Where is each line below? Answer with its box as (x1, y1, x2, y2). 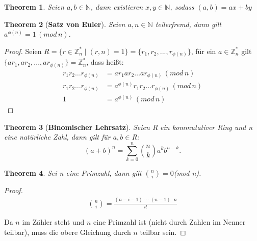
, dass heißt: (86, 57, 124, 67)
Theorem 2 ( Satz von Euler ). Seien (4, 18, 125, 29)
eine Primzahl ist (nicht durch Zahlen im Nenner (93, 217, 246, 227)
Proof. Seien (4, 45, 42, 56)
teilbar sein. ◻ (140, 226, 186, 237)
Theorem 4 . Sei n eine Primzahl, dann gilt (4, 167, 142, 178)
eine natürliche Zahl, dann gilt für (4, 131, 111, 142)
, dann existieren (90, 2, 143, 12)
